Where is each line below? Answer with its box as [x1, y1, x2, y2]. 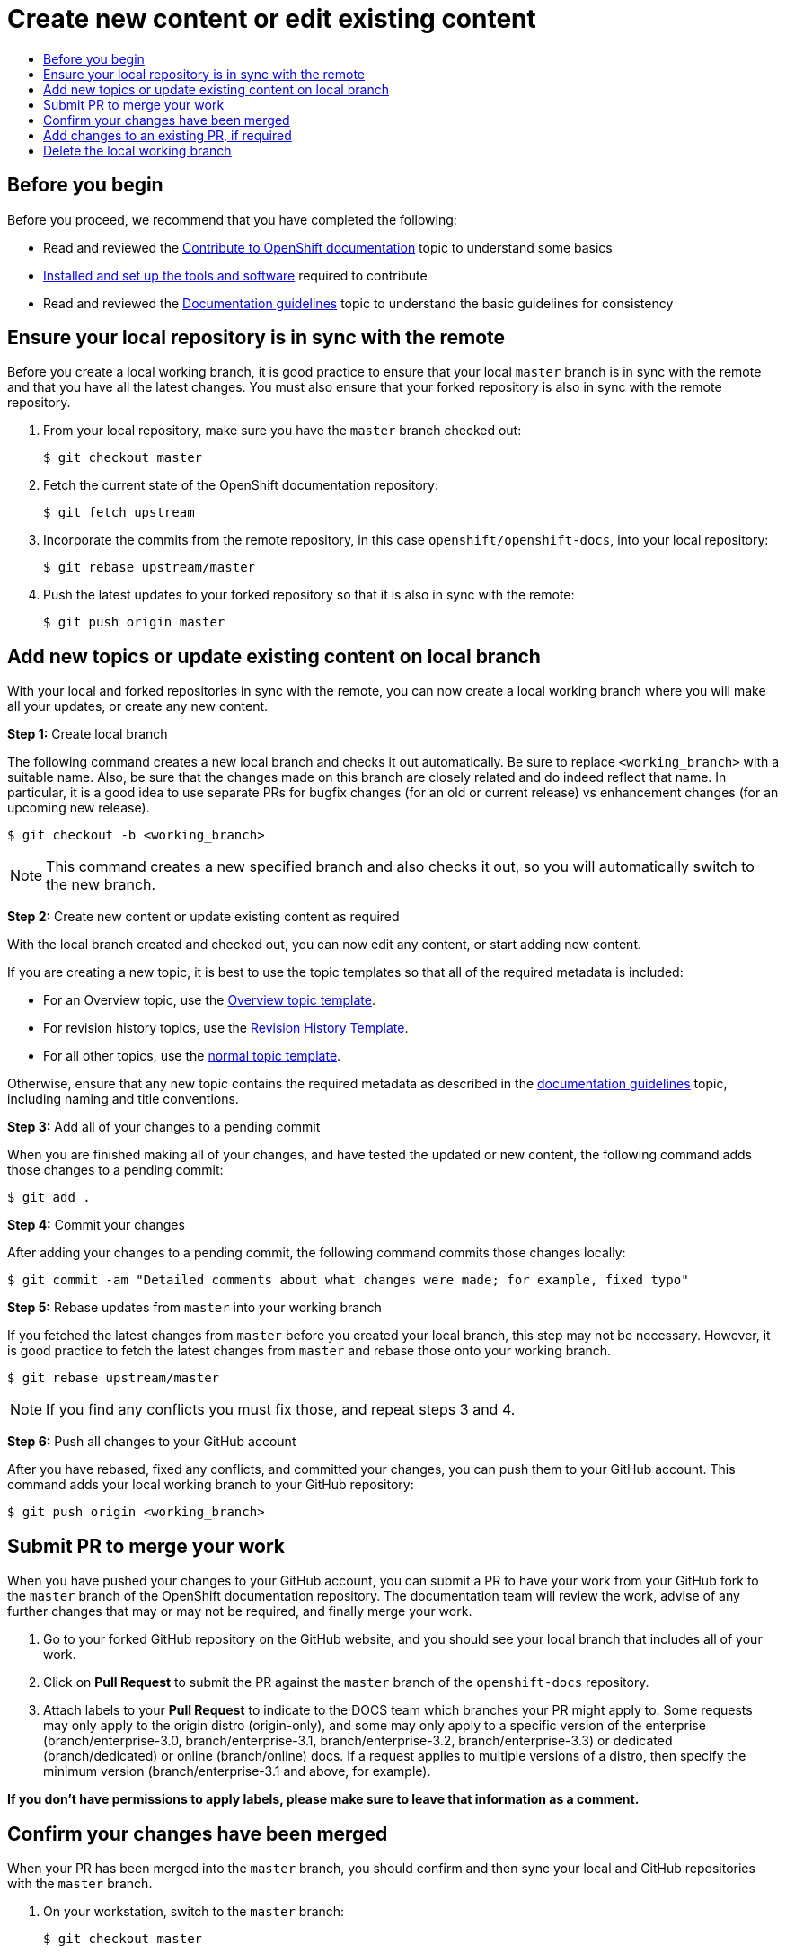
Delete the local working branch [43, 142, 232, 158]
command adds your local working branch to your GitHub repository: [7, 1477, 414, 1493]
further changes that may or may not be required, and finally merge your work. [7, 1603, 472, 1620]
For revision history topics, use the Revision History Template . [43, 1020, 409, 1036]
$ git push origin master [43, 615, 225, 630]
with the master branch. [7, 1875, 153, 1891]
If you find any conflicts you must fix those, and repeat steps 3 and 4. [46, 1400, 516, 1419]
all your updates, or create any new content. [7, 698, 269, 715]
